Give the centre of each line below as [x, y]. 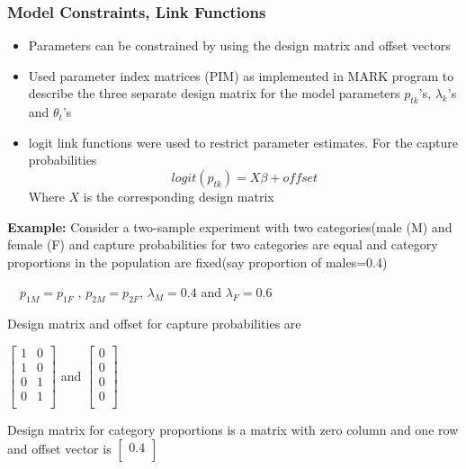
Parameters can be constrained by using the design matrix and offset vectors [239, 45]
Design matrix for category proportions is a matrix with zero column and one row [233, 429]
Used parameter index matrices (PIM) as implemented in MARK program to [241, 75]
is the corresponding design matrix [179, 196]
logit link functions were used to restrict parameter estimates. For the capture [243, 142]
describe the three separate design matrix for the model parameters [214, 93]
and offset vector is [59, 448]
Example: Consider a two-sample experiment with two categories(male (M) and [230, 226]
